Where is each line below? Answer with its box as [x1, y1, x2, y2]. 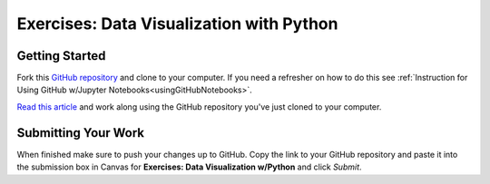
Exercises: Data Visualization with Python [16, 14, 338, 34]
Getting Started [16, 48, 106, 63]
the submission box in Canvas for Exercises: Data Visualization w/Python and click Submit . [16, 161, 362, 172]
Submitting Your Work [16, 125, 145, 140]
